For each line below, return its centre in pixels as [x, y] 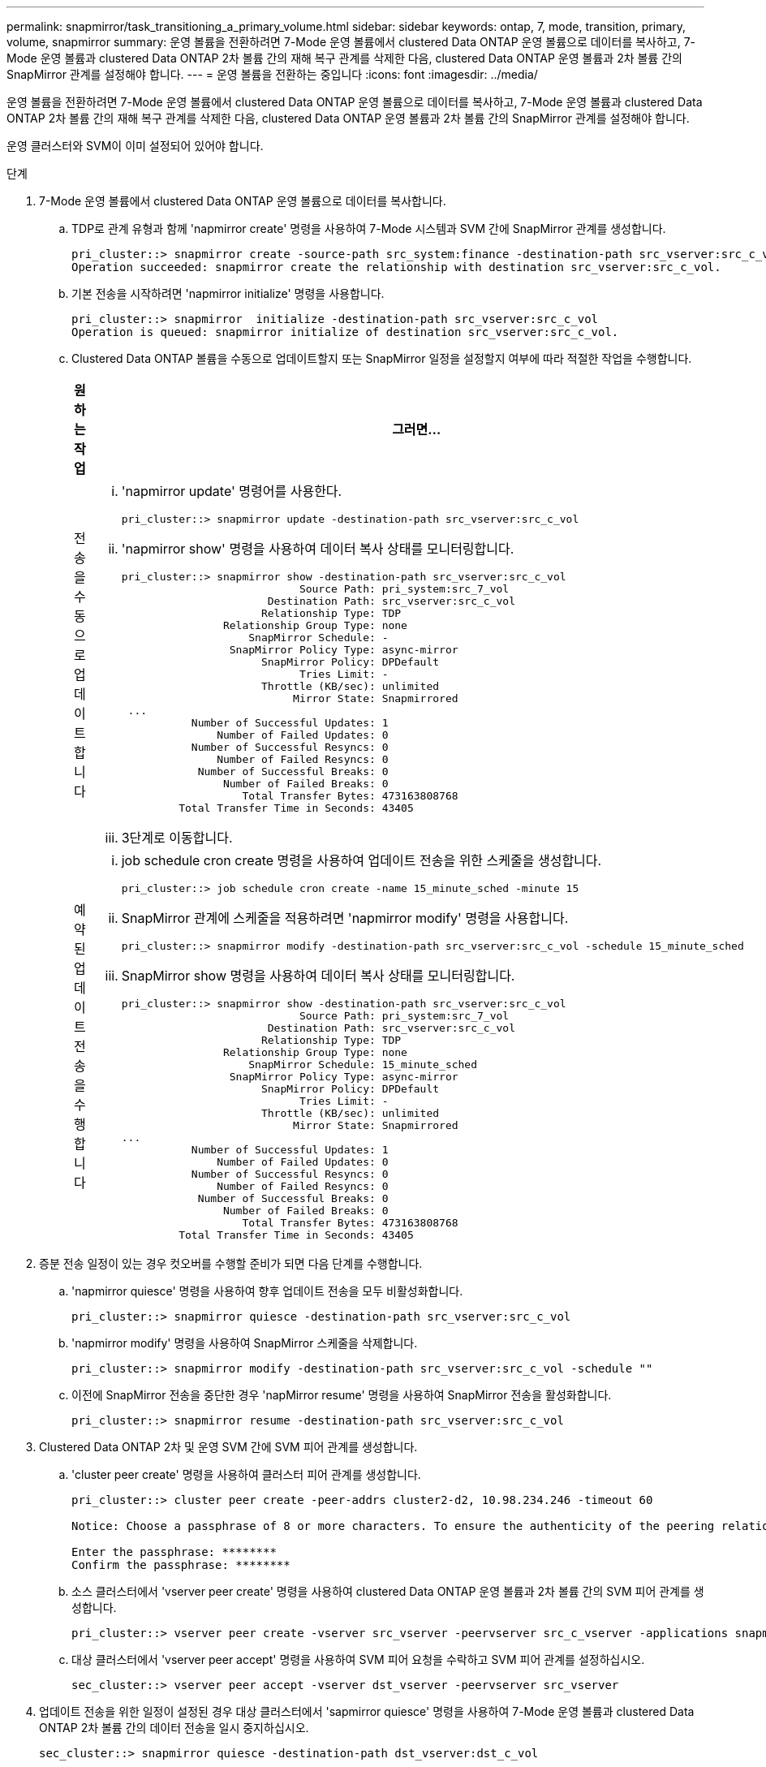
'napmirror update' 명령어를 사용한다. [232, 491]
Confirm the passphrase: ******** [181, 1565]
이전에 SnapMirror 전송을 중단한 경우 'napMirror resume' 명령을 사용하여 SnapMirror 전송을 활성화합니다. [342, 1395]
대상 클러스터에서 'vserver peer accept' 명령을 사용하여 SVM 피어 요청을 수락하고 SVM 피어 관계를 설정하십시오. [358, 1659]
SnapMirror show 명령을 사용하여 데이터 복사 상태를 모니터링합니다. [318, 976]
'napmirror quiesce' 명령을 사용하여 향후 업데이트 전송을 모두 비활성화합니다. [267, 1291]
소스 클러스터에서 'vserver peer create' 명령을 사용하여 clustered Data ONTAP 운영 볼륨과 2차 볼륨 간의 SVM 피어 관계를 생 [388, 1591]
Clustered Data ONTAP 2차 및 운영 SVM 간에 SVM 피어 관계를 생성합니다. [228, 1447]
